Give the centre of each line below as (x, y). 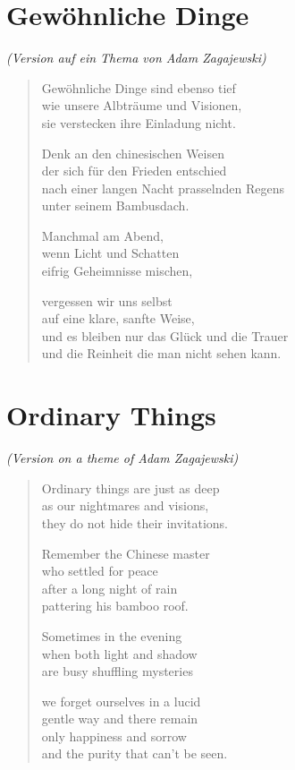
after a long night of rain (110, 588)
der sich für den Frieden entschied (134, 171)
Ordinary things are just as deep (131, 488)
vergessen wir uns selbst (107, 300)
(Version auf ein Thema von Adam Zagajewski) (136, 58)
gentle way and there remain (120, 719)
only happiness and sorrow (114, 736)
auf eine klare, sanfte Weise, (118, 318)
